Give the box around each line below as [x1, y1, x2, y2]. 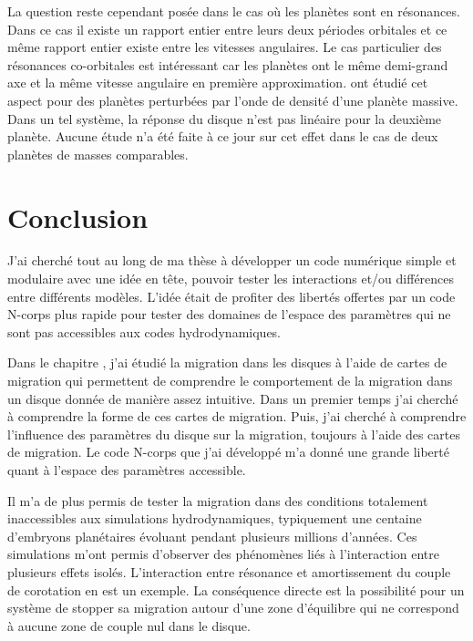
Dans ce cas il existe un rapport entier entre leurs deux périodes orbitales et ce [7, 19, 447, 38]
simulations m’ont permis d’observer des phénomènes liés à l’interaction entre [7, 544, 439, 563]
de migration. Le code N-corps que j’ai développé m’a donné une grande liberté [7, 442, 449, 461]
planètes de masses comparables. [7, 144, 189, 163]
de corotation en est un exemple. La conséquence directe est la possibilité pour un [7, 580, 465, 599]
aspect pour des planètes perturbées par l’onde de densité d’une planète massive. [7, 90, 458, 109]
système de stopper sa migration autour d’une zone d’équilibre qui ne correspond [7, 598, 459, 617]
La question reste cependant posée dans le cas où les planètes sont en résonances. [7, 2, 460, 20]
